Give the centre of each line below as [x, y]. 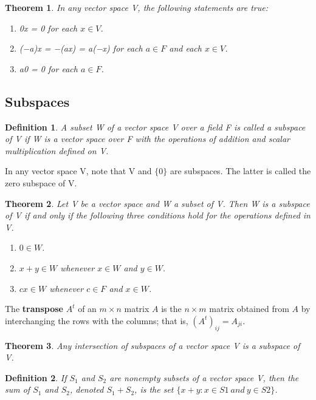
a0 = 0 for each [48, 68]
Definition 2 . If [36, 377]
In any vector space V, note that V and [78, 171]
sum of [18, 389]
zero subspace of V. [41, 182]
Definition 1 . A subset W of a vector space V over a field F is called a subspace [155, 127]
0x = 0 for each [48, 28]
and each [185, 48]
